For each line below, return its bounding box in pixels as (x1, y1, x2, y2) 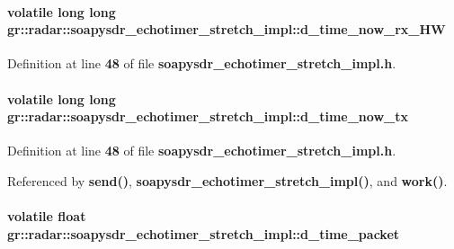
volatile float (7, 207, 86, 226)
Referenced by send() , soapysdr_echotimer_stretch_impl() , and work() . (7, 171, 448, 190)
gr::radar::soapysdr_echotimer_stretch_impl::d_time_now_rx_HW (7, 20, 446, 39)
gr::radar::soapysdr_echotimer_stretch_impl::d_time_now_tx (7, 107, 408, 126)
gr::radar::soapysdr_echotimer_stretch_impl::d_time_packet (7, 224, 400, 243)
